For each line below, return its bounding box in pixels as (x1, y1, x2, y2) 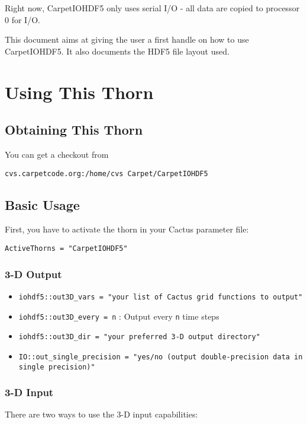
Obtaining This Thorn (5, 120, 143, 139)
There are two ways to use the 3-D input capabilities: (5, 408, 198, 420)
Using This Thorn (5, 79, 154, 104)
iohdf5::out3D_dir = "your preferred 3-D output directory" (18, 333, 260, 342)
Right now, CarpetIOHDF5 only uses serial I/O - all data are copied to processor (5, 2, 300, 14)
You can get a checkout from (5, 148, 109, 160)
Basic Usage (5, 195, 80, 213)
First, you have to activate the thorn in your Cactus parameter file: (5, 223, 249, 235)
